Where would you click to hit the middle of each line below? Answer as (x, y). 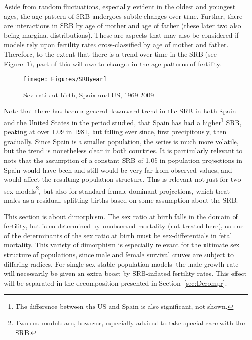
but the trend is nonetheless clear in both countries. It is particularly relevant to (123, 151)
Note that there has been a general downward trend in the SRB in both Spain (120, 111)
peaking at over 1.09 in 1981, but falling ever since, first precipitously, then (115, 132)
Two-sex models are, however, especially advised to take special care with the (130, 323)
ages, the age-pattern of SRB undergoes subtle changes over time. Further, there (123, 16)
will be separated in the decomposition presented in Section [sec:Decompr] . (116, 283)
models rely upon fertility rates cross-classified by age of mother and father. (116, 44)
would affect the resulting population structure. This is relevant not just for (116, 179)
